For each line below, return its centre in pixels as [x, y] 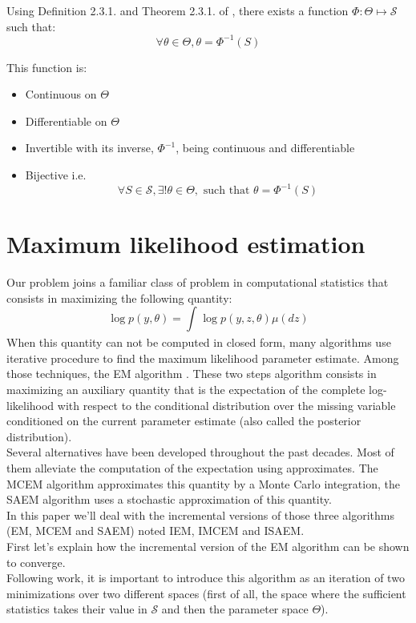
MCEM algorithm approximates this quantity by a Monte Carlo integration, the [203, 483]
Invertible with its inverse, [89, 148]
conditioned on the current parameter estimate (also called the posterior [184, 421]
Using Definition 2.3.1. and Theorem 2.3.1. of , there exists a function [178, 10]
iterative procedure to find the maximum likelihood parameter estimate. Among [203, 358]
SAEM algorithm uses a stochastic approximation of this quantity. [169, 499]
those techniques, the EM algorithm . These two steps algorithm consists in [192, 374]
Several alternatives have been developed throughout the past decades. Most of [200, 452]
